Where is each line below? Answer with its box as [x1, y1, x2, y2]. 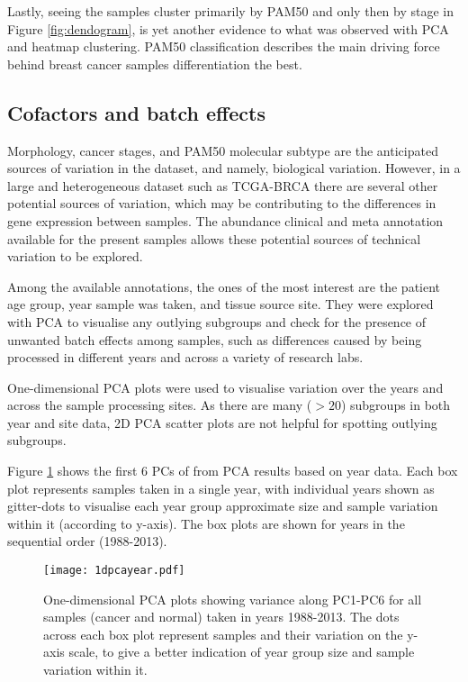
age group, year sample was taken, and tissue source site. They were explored [7, 295, 434, 314]
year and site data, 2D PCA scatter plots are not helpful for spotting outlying [7, 413, 437, 432]
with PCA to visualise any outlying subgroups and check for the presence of [7, 312, 427, 331]
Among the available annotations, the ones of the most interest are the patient [7, 277, 441, 296]
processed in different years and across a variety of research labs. [7, 348, 364, 367]
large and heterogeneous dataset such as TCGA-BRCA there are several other [7, 176, 438, 195]
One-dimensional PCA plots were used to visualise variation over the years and [7, 377, 444, 396]
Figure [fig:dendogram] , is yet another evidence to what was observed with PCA [7, 19, 449, 38]
